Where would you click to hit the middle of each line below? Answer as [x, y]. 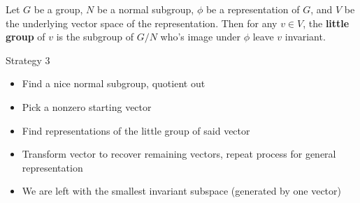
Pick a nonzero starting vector [87, 106]
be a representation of [253, 9]
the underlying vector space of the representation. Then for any [142, 23]
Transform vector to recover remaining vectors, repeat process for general [179, 154]
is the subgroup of [95, 37]
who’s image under [201, 37]
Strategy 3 [28, 60]
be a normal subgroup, [146, 9]
